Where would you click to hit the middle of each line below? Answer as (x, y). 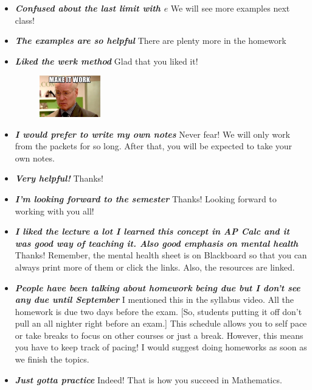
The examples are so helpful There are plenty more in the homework (151, 41)
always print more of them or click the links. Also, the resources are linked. (155, 267)
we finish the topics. (52, 359)
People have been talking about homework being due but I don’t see (158, 287)
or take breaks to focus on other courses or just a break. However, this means (159, 335)
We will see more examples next (230, 8)
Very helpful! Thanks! (59, 178)
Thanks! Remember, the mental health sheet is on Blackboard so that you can (161, 255)
